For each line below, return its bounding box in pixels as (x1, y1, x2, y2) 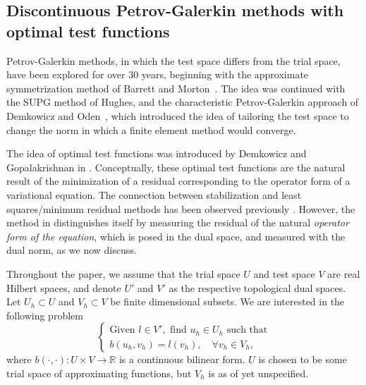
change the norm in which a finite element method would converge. (6, 122, 296, 137)
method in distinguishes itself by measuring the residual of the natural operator (6, 215, 349, 230)
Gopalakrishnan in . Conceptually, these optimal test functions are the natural (6, 159, 346, 174)
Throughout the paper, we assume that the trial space (6, 266, 240, 281)
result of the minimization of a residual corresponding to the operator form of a (6, 173, 350, 188)
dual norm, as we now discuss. (6, 243, 137, 257)
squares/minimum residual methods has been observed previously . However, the (6, 201, 355, 216)
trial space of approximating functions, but (6, 365, 192, 380)
